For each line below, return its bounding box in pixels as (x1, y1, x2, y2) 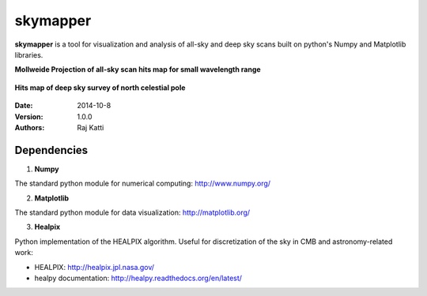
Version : (14, 111, 43, 122)
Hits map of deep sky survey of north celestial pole (14, 83, 186, 92)
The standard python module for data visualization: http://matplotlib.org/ (14, 208, 251, 217)
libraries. (14, 50, 43, 59)
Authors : (14, 122, 45, 132)
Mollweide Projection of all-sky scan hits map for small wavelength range (14, 65, 261, 74)
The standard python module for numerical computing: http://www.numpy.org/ (14, 178, 271, 189)
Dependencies (14, 143, 89, 157)
